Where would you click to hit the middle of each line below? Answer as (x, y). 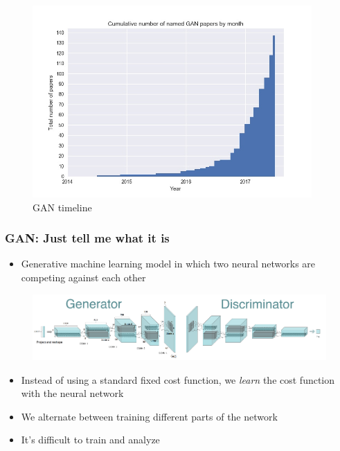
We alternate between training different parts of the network (149, 416)
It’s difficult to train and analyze (90, 440)
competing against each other (83, 277)
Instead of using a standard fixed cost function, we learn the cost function (178, 379)
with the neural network (72, 393)
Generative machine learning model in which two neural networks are (168, 264)
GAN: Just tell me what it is (87, 238)
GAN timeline (62, 207)
